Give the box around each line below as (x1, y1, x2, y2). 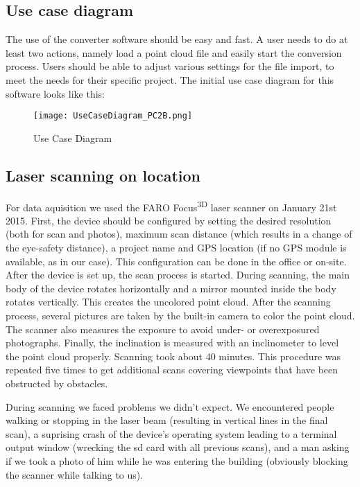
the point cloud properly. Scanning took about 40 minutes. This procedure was (6, 348, 341, 363)
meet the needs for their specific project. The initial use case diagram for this (6, 72, 334, 87)
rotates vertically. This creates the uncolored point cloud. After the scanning (6, 294, 331, 309)
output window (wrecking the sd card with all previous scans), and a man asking (6, 440, 350, 454)
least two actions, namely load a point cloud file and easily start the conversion (6, 45, 342, 60)
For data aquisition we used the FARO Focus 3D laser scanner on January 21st (6, 197, 337, 214)
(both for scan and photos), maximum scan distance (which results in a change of (6, 227, 352, 241)
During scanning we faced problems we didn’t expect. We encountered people (6, 399, 334, 414)
